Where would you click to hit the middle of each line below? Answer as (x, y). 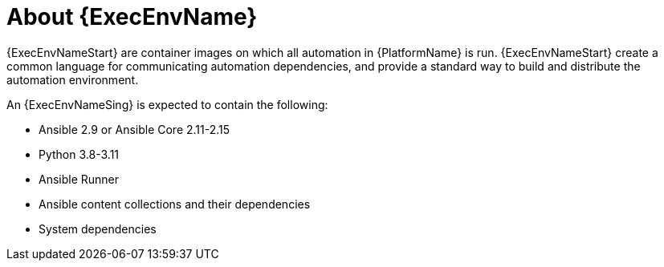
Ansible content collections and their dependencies (175, 204)
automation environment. (73, 79)
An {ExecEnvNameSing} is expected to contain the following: (167, 104)
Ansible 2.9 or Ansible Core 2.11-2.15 (134, 129)
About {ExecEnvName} (132, 17)
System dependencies (98, 229)
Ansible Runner (79, 179)
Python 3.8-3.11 (79, 154)
